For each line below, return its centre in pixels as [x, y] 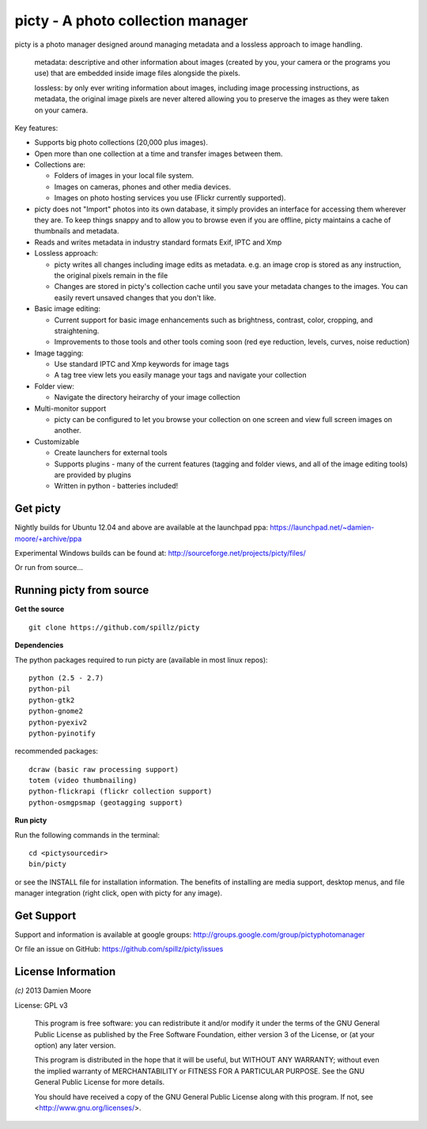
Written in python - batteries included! [116, 486]
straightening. [77, 331]
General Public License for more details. [100, 1082]
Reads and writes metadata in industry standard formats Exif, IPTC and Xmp [158, 242]
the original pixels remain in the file [111, 275]
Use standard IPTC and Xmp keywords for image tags [142, 364]
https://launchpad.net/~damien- [322, 527]
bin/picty [47, 864]
